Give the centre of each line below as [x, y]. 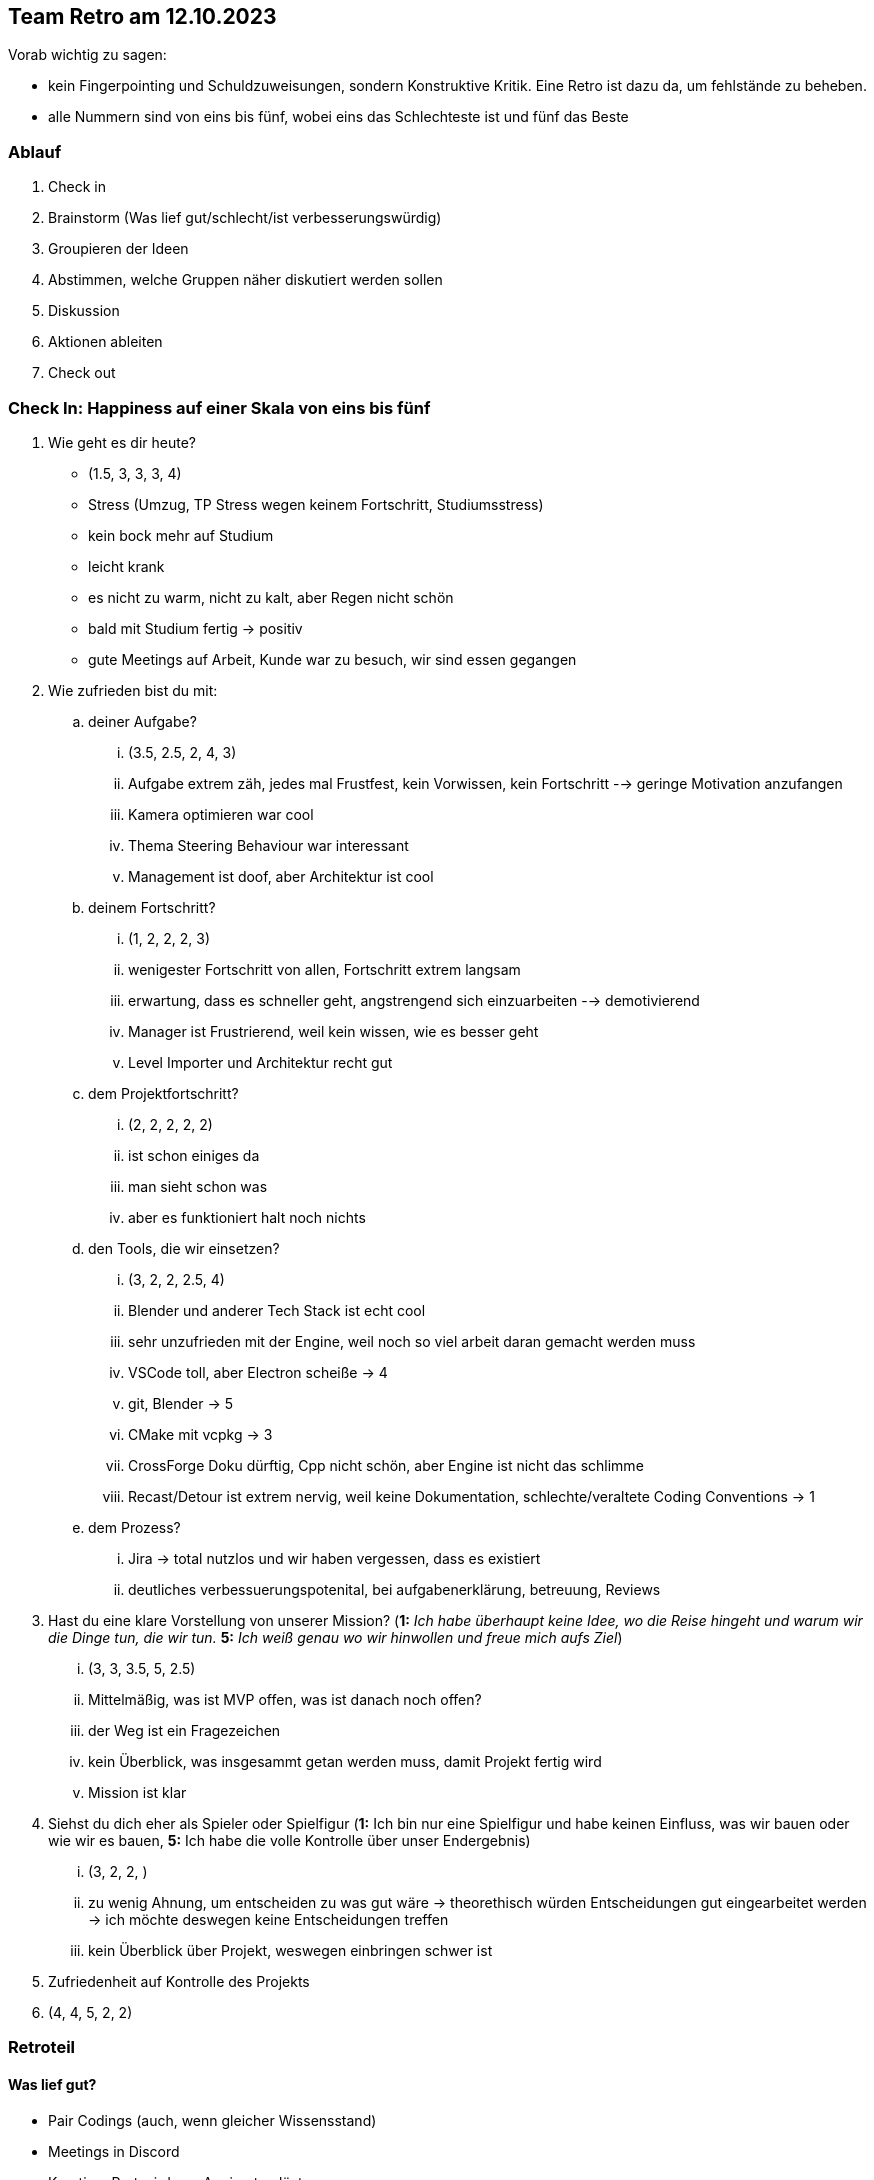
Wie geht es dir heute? [122, 442]
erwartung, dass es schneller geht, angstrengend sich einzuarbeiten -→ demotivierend [414, 1000]
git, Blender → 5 [181, 1403]
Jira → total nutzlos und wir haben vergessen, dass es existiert [334, 1558]
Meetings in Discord [114, 2151]
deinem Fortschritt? [152, 907]
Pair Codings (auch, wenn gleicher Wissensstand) [212, 2120]
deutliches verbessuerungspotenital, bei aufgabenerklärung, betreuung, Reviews [394, 1589]
